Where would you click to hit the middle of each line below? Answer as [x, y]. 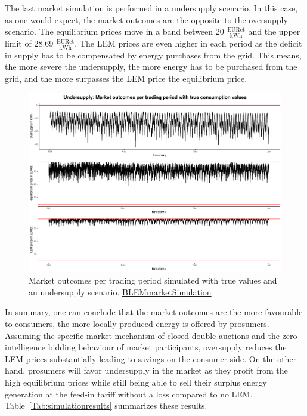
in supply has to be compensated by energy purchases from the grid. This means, [153, 55]
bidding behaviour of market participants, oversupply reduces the [167, 347]
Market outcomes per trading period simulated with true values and [153, 280]
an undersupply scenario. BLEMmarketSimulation [120, 292]
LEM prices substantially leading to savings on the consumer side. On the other [151, 358]
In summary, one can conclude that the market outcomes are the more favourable [154, 312]
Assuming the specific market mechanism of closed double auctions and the [142, 335]
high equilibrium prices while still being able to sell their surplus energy [136, 382]
